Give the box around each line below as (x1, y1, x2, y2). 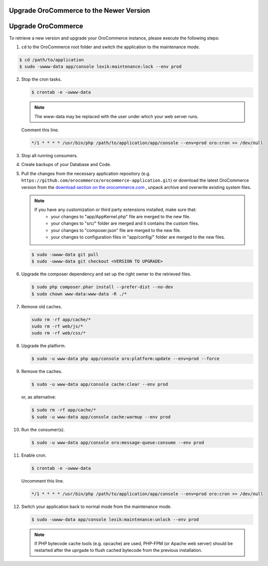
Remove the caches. (21, 369, 62, 375)
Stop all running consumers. (21, 153, 78, 158)
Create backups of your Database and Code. (21, 162, 111, 168)
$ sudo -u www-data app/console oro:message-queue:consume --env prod (31, 440, 205, 445)
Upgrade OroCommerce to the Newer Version (9, 6, 150, 15)
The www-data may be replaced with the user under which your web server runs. (34, 113, 199, 119)
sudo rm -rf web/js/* (31, 324, 83, 329)
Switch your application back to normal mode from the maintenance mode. (21, 503, 172, 509)
